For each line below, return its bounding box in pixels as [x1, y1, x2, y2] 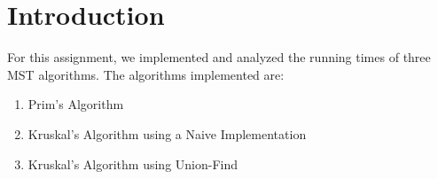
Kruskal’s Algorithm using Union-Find [27, 154, 239, 173]
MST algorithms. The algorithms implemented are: [7, 65, 285, 83]
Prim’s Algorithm [27, 95, 124, 113]
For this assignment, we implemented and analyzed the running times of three [7, 48, 431, 66]
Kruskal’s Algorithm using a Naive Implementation [27, 124, 307, 143]
